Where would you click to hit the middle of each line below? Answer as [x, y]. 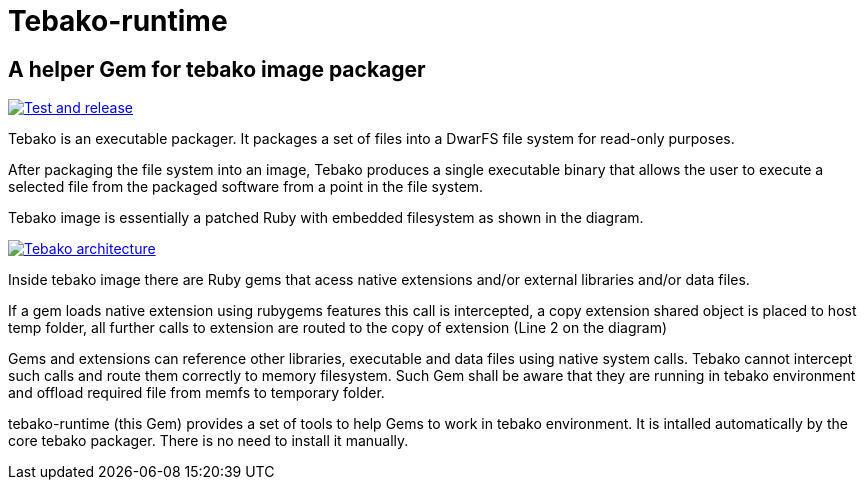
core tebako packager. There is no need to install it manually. [208, 441]
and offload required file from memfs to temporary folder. [196, 393]
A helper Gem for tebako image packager [217, 69]
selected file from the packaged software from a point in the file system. [246, 187]
